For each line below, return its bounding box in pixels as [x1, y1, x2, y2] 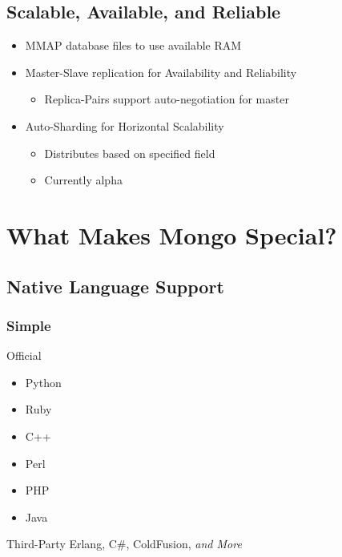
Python [25, 373, 62, 390]
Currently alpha [44, 172, 123, 188]
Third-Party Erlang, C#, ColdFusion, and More [6, 535, 242, 552]
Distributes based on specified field [44, 144, 215, 161]
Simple [6, 315, 51, 335]
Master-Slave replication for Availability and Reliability [25, 63, 297, 80]
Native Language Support [6, 273, 224, 298]
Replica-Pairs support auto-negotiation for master [44, 91, 289, 107]
